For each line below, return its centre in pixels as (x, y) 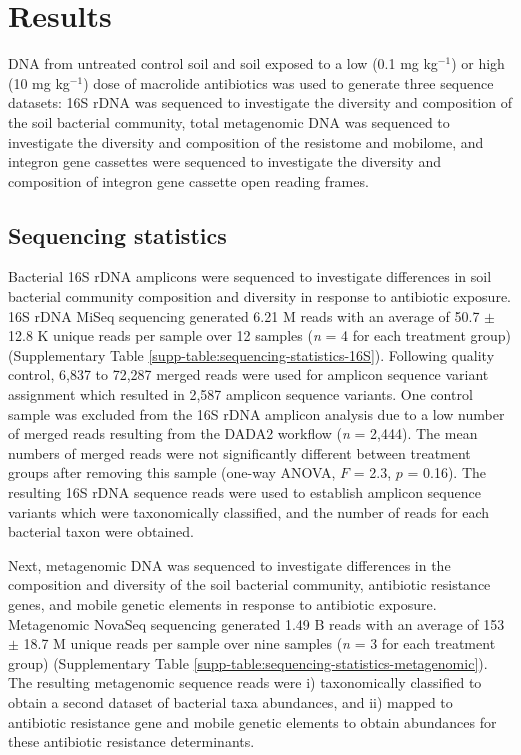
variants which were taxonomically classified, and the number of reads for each (249, 511)
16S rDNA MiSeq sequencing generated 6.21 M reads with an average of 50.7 (244, 315)
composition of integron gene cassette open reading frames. (188, 180)
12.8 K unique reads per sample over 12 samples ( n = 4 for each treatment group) (260, 335)
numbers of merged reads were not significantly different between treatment (239, 452)
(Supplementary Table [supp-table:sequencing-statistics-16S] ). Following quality (251, 354)
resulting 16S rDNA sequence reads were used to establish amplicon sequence (244, 492)
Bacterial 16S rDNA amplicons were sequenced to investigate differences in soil (250, 276)
